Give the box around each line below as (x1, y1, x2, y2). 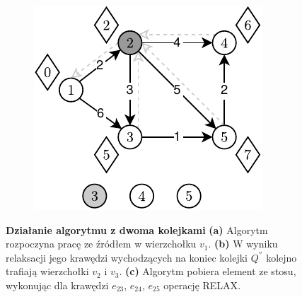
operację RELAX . (163, 277, 241, 292)
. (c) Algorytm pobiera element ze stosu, (119, 264, 296, 279)
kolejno (266, 250, 297, 264)
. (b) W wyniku (208, 236, 278, 251)
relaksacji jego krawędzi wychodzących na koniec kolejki (6, 250, 248, 264)
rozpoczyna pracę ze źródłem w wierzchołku (6, 236, 197, 251)
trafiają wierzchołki (6, 264, 89, 279)
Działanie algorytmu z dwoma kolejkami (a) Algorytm (6, 222, 268, 237)
